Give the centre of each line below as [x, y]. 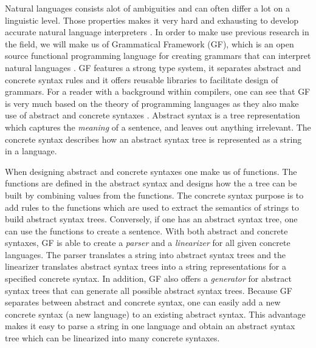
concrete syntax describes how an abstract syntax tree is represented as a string [153, 139]
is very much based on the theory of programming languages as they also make [152, 103]
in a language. [31, 151]
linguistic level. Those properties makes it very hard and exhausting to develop [152, 20]
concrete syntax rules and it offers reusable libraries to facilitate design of [142, 79]
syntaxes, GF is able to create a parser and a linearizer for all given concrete [148, 243]
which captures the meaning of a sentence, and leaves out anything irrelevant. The [158, 127]
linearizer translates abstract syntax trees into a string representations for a [146, 266]
